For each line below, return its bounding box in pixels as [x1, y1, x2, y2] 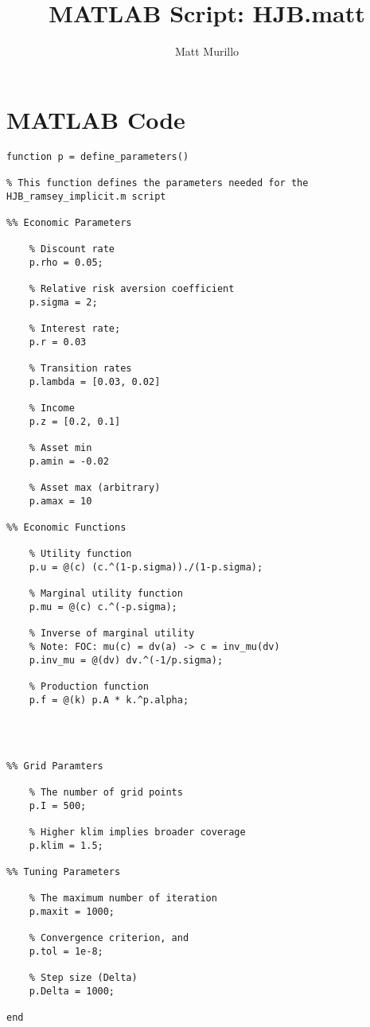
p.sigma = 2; [29, 296, 98, 308]
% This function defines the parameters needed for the [6, 177, 309, 189]
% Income [29, 403, 75, 414]
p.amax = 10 [29, 495, 92, 507]
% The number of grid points [29, 787, 183, 799]
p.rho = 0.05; [29, 256, 103, 268]
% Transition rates [29, 363, 132, 375]
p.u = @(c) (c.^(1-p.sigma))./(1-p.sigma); [29, 562, 263, 573]
